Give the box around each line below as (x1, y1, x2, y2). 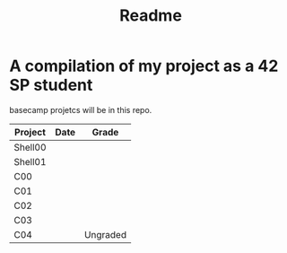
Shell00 (13, 141, 47, 153)
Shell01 (13, 155, 47, 168)
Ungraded (83, 228, 127, 240)
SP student (9, 75, 93, 95)
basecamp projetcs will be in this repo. (9, 104, 152, 115)
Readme (119, 5, 182, 26)
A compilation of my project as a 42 (9, 56, 279, 76)
